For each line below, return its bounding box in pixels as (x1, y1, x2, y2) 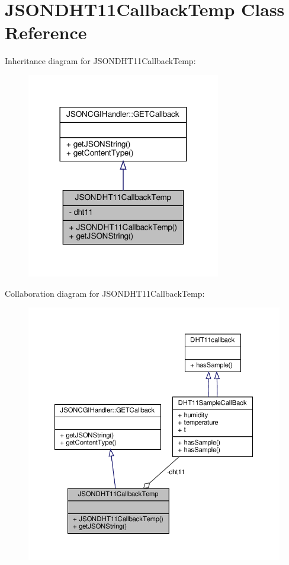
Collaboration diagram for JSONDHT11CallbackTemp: (5, 287, 205, 299)
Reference (5, 20, 87, 45)
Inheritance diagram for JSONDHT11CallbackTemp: (5, 55, 196, 67)
